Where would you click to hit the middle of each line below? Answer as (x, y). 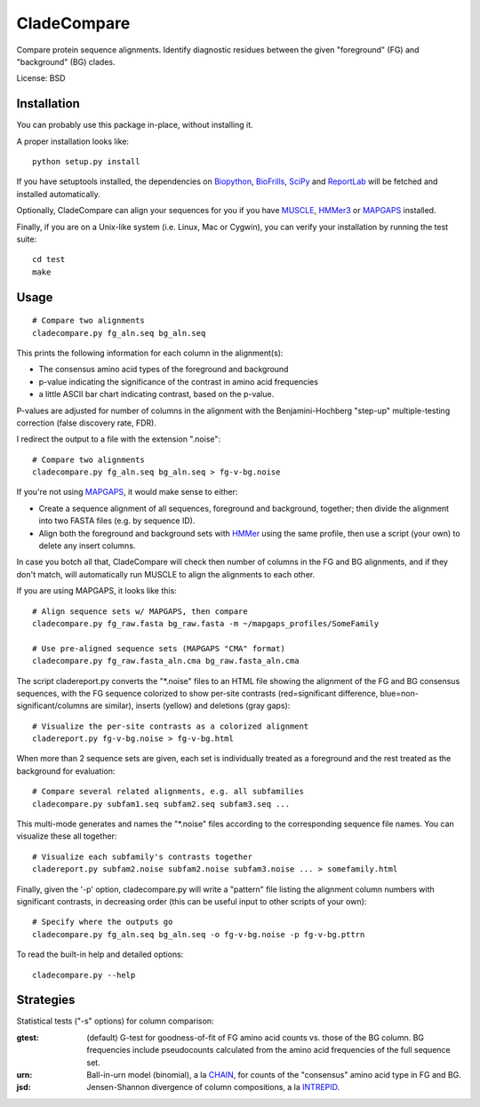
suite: (27, 239)
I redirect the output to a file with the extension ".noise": (119, 439)
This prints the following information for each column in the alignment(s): (150, 353)
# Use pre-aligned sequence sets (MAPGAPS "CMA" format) (159, 648)
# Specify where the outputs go (103, 922)
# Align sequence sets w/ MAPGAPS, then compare (140, 611)
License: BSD (41, 78)
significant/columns (52, 705)
